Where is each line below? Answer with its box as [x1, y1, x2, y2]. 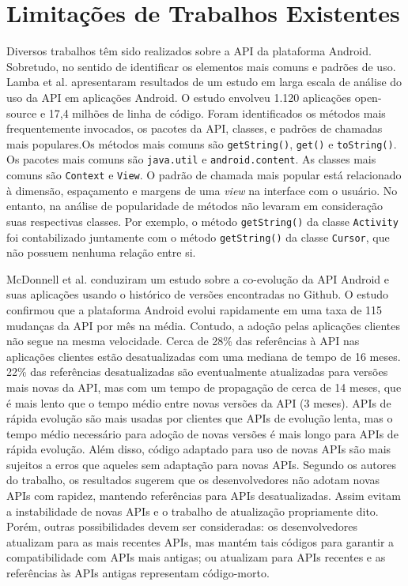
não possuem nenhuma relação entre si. [6, 244, 196, 261]
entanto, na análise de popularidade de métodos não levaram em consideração [6, 197, 383, 214]
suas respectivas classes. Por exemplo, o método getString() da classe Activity [6, 212, 399, 229]
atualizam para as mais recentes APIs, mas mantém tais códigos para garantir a [6, 533, 395, 550]
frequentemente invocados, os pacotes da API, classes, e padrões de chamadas [6, 120, 383, 137]
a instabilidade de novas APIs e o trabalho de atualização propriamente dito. [6, 502, 379, 519]
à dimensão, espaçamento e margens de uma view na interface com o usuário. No [6, 182, 398, 198]
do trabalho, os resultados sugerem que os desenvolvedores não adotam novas [6, 471, 380, 488]
